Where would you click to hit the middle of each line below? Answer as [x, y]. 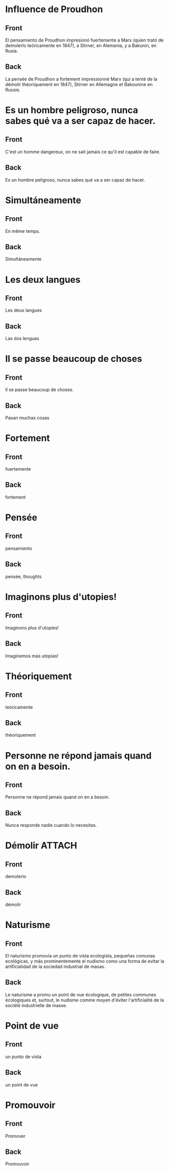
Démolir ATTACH [41, 846]
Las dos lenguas [22, 339]
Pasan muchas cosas [27, 418]
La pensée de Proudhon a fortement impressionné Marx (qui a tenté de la [81, 79]
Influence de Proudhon [54, 9]
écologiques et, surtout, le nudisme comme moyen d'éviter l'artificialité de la [84, 1000]
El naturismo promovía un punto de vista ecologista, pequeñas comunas [80, 955]
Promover [15, 1136]
